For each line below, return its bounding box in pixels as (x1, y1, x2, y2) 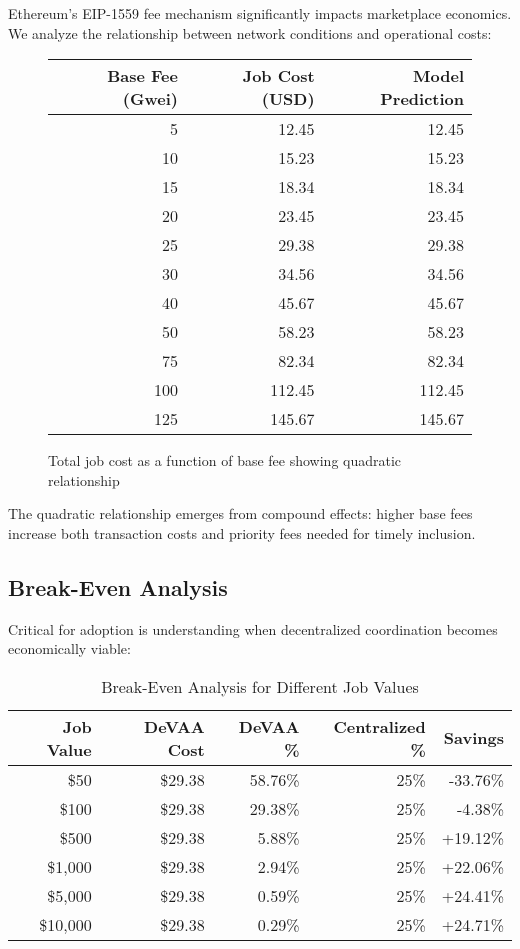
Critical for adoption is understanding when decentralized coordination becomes (8, 618, 498, 639)
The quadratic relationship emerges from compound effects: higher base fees (8, 503, 473, 524)
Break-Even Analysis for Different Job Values (101, 674, 419, 698)
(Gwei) (122, 87, 178, 111)
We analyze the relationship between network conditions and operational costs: (8, 22, 492, 43)
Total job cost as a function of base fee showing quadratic (48, 450, 402, 471)
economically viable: (8, 638, 131, 659)
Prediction (380, 87, 464, 111)
